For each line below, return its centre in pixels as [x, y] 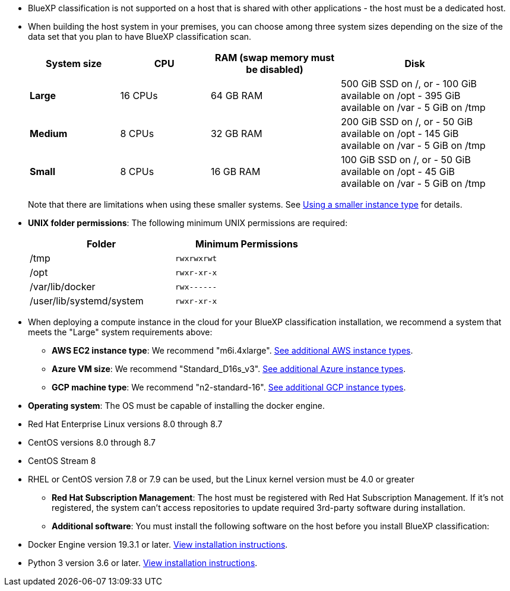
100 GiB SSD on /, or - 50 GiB [406, 160]
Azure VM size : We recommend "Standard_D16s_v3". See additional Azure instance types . [229, 369]
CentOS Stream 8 [62, 461]
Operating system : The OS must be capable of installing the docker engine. [176, 406]
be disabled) [275, 69]
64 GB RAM [237, 96]
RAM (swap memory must [275, 58]
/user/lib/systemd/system [87, 301]
